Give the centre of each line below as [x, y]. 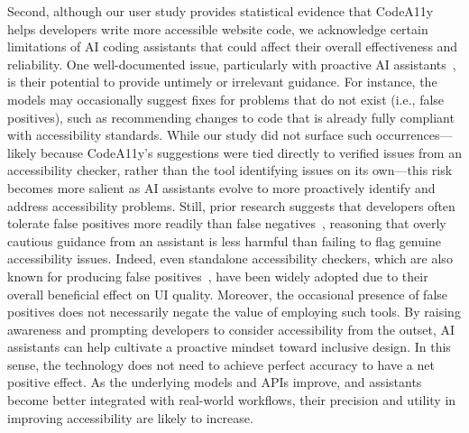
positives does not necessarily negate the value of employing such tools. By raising [234, 312]
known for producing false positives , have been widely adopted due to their [218, 276]
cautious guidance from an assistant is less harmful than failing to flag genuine [224, 240]
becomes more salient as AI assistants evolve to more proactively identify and [221, 187]
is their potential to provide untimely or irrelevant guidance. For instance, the [222, 82]
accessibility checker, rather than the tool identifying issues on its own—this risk [230, 170]
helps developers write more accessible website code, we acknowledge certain [218, 28]
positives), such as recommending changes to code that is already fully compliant [231, 117]
